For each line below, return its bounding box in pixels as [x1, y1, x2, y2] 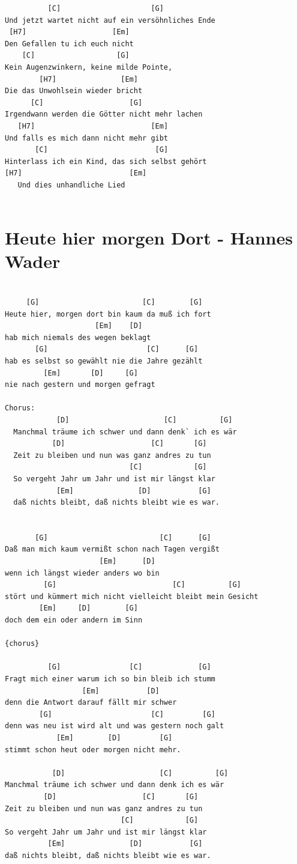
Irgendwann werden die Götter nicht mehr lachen [5, 110, 203, 119]
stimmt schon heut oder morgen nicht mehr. [5, 745, 181, 754]
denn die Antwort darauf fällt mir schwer [5, 698, 177, 707]
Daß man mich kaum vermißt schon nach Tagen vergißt [5, 545, 220, 554]
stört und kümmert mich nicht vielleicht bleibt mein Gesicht [5, 592, 259, 601]
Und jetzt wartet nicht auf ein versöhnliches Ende [5, 16, 215, 25]
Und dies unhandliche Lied [17, 180, 125, 189]
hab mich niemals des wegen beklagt [5, 333, 151, 342]
